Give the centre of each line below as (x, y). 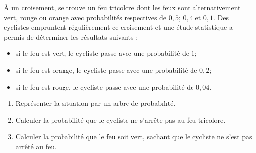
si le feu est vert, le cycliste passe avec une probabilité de (102, 53)
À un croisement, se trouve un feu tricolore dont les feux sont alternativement (122, 7)
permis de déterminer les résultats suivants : (71, 36)
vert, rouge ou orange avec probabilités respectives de (85, 17)
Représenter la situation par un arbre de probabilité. (96, 103)
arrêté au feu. (36, 146)
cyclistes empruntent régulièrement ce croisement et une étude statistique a (118, 27)
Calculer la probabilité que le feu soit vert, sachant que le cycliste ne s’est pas (134, 136)
